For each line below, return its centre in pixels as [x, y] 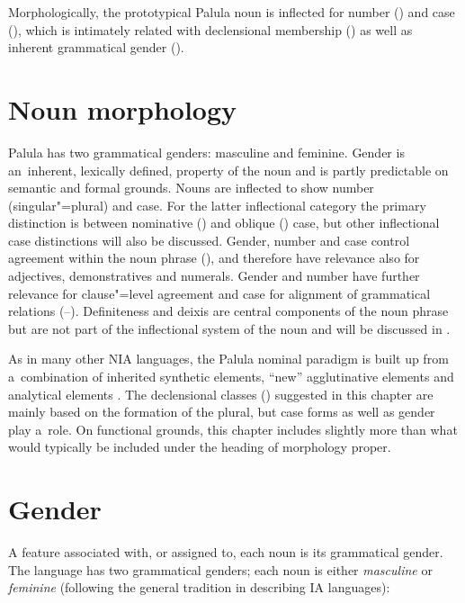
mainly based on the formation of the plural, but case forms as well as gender [222, 412]
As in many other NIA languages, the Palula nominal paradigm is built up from [228, 359]
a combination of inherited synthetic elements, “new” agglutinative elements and [231, 377]
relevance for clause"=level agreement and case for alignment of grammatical [219, 293]
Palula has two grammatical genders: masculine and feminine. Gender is [206, 152]
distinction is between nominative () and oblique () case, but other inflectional [224, 223]
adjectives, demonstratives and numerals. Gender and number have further [214, 276]
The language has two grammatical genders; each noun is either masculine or [220, 569]
